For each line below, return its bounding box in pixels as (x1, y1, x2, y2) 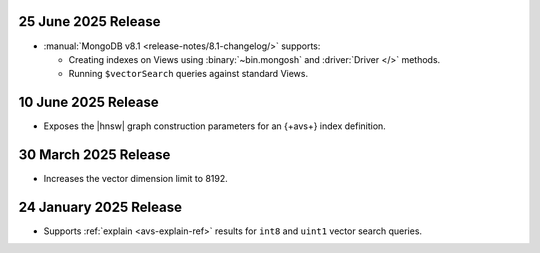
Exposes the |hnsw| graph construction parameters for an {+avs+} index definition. (43, 120, 387, 132)
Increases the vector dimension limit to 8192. (43, 173, 229, 185)
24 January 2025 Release (18, 198, 182, 215)
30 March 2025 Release (18, 146, 171, 164)
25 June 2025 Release (18, 13, 161, 30)
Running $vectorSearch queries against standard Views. (68, 68, 309, 80)
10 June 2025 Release (18, 94, 159, 111)
